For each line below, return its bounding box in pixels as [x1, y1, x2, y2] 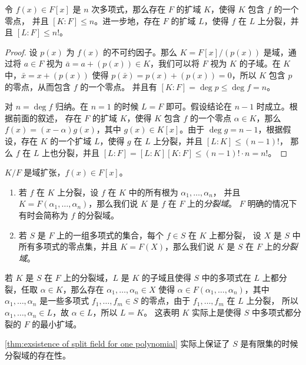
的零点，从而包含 [5, 80, 71, 92]
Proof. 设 [5, 45, 38, 58]
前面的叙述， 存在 [12, 111, 82, 124]
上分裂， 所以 [246, 294, 299, 307]
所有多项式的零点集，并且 [18, 240, 118, 253]
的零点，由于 [141, 294, 191, 307]
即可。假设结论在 [165, 100, 232, 112]
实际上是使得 [192, 306, 242, 318]
